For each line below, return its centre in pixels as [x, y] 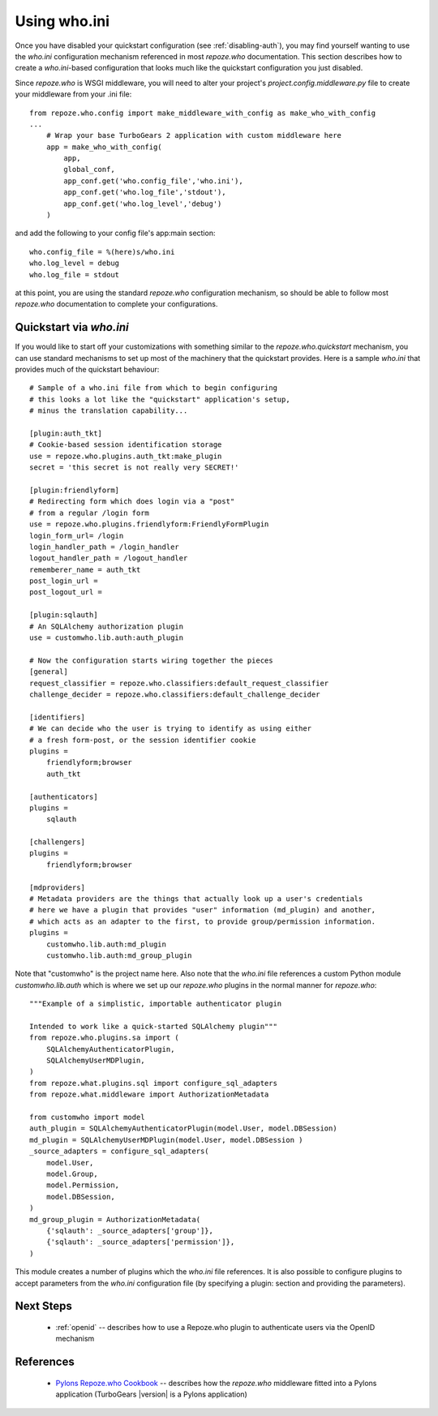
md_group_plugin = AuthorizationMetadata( [115, 1219]
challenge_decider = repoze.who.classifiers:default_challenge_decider [175, 694]
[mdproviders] [57, 887]
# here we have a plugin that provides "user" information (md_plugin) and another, [203, 910]
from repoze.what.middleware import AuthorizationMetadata [149, 1094]
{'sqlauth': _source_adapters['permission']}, [140, 1242]
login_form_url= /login [77, 536]
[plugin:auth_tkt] [66, 433]
